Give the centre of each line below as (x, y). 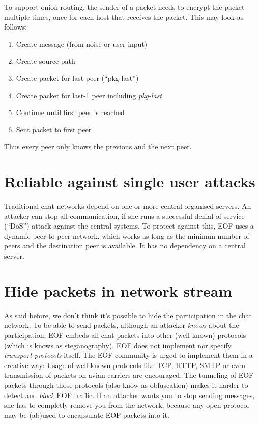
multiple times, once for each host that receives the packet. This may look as (124, 17)
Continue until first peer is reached (70, 112)
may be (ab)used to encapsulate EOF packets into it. (87, 415)
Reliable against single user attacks (130, 181)
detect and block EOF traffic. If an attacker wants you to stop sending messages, (129, 395)
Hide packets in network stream (118, 290)
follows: (16, 27)
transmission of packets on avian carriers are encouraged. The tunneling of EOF (129, 375)
